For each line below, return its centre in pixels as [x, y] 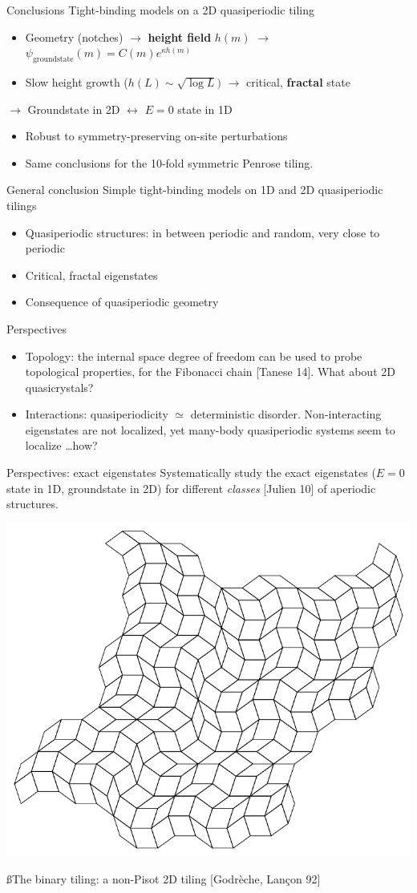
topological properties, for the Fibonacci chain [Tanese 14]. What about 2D [210, 372]
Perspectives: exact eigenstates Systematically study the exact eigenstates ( [191, 473]
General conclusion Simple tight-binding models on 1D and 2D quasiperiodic [195, 190]
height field [180, 36]
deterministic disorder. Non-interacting [286, 414]
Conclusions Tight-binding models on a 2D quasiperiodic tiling [161, 10]
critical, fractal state [298, 81]
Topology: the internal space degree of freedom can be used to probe [194, 356]
